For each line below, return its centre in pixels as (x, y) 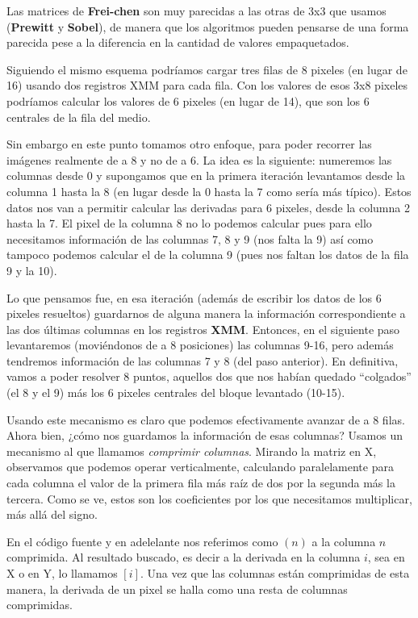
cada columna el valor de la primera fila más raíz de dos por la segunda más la (201, 483)
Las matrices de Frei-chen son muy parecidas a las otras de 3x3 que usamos (196, 10)
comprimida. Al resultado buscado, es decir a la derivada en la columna (184, 557)
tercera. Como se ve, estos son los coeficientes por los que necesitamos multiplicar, (209, 498)
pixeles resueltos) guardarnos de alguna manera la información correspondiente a (206, 313)
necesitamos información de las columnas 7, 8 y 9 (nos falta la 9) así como (190, 238)
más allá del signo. (52, 514)
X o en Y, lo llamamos (62, 573)
